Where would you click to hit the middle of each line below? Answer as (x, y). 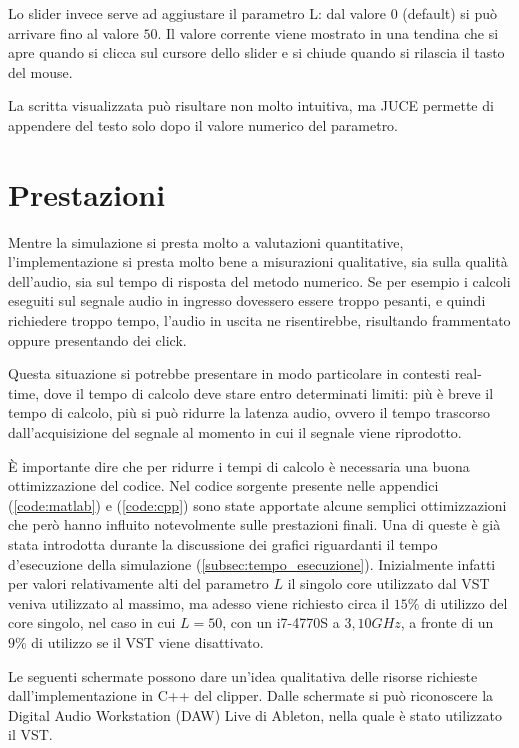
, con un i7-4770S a (281, 622)
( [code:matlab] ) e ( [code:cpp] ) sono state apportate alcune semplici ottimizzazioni (257, 504)
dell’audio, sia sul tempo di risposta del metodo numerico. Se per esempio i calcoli (259, 280)
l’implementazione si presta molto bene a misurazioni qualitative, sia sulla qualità (258, 261)
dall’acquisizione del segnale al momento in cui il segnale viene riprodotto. (235, 432)
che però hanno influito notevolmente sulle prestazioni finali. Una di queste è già (254, 524)
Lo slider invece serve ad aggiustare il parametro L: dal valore (197, 13)
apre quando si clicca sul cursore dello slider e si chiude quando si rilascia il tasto (256, 52)
